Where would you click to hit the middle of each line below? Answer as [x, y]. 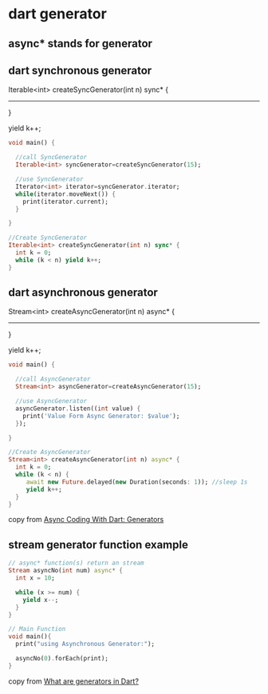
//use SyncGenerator [49, 179]
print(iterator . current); [66, 201]
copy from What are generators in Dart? [74, 681]
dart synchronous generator [80, 70]
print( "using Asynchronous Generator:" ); [85, 644]
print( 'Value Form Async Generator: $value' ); [101, 416]
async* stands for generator [81, 44]
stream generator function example [99, 544]
